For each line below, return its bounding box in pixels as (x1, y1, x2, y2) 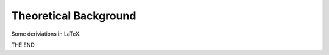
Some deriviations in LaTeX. (11, 30, 82, 37)
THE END (11, 41, 35, 48)
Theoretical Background (11, 9, 136, 22)
